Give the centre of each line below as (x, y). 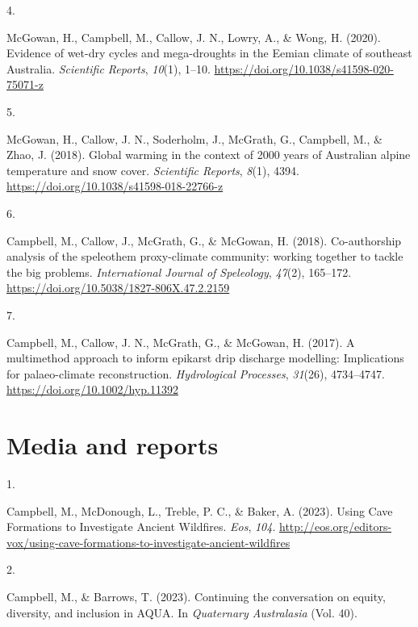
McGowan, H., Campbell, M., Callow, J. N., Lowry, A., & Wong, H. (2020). (194, 37)
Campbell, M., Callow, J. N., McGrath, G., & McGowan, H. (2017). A (181, 342)
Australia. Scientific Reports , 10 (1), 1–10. (109, 68)
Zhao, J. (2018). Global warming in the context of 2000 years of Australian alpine (209, 155)
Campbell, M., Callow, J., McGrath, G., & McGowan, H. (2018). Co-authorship (204, 240)
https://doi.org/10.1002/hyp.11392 (92, 389)
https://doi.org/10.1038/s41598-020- (304, 68)
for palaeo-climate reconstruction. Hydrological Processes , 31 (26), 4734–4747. (196, 373)
